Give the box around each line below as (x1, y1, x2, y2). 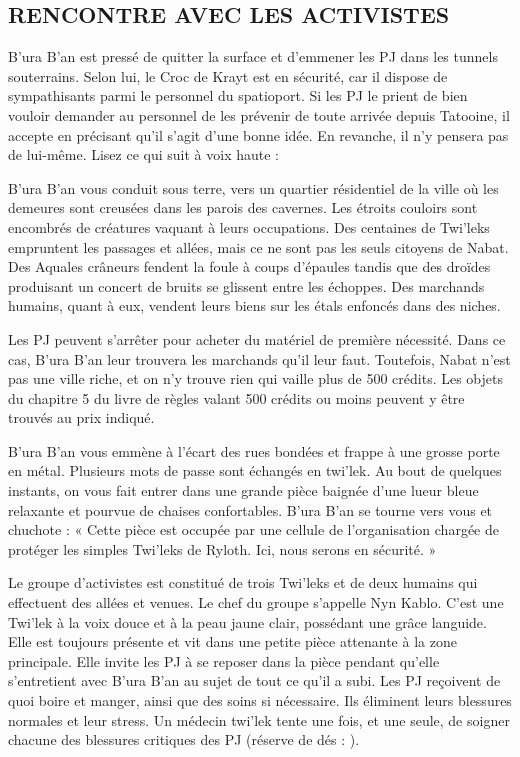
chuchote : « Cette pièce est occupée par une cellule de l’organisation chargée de (8, 519, 499, 540)
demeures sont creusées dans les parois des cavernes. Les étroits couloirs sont (8, 197, 478, 218)
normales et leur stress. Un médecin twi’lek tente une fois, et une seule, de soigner (8, 709, 510, 730)
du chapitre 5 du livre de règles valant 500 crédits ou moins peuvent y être (8, 387, 465, 408)
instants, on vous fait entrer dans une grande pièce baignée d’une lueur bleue (8, 480, 479, 501)
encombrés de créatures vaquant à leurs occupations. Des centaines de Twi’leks (8, 216, 490, 237)
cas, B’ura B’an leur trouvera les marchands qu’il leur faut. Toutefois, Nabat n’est (8, 348, 511, 369)
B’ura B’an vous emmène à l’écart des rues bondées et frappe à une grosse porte (8, 440, 500, 461)
